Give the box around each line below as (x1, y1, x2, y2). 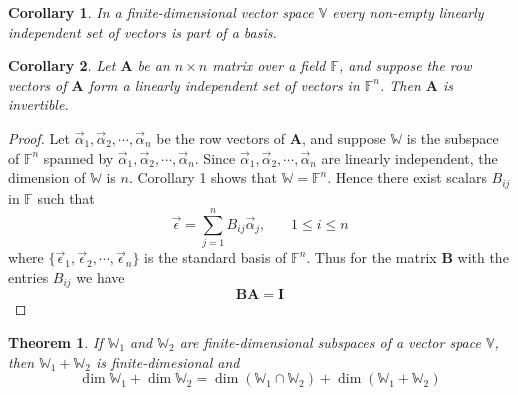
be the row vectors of (156, 127, 286, 148)
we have (76, 266, 125, 287)
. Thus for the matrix (306, 247, 437, 268)
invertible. (8, 94, 69, 115)
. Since (194, 147, 236, 168)
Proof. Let (8, 127, 70, 148)
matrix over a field (212, 55, 326, 76)
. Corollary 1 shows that (128, 167, 277, 188)
